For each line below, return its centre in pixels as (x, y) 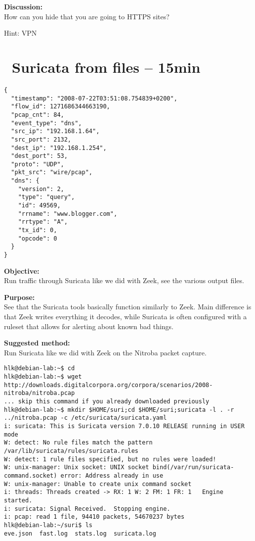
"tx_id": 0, (38, 230)
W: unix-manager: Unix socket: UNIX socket (77, 467)
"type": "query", (46, 197)
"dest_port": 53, (39, 156)
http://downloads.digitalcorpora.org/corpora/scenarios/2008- (108, 385)
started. (18, 500)
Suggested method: (37, 343)
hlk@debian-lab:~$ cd (40, 369)
